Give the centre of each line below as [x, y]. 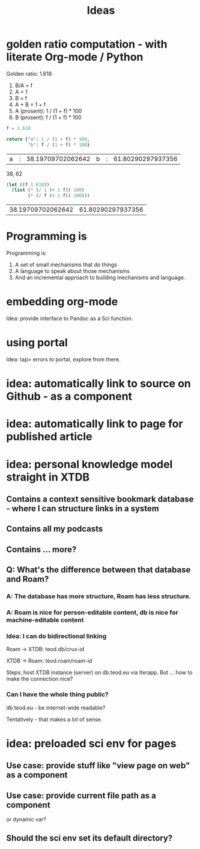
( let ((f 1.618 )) [28, 185]
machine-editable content [45, 620]
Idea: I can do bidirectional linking [56, 636]
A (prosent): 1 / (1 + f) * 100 [48, 111]
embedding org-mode [62, 302]
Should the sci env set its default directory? [89, 838]
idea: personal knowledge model [89, 464]
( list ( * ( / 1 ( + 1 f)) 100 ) [48, 190]
